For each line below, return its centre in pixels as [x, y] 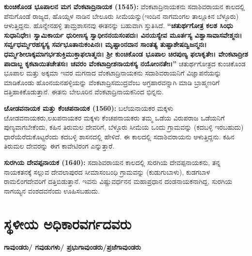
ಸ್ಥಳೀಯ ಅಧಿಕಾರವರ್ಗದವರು [68, 224]
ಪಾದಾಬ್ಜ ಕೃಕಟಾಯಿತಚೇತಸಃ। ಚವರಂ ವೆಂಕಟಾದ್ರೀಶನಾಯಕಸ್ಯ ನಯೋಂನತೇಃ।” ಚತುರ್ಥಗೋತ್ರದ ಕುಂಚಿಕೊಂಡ [125, 63]
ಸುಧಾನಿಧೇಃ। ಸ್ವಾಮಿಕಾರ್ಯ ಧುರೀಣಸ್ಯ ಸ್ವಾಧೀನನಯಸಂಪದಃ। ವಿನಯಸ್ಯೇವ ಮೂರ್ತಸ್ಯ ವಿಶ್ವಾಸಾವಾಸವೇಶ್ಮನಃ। [123, 35]
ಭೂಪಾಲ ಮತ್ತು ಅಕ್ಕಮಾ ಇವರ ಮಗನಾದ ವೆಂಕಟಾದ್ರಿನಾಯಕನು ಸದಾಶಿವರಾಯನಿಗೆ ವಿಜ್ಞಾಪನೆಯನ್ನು [113, 73]
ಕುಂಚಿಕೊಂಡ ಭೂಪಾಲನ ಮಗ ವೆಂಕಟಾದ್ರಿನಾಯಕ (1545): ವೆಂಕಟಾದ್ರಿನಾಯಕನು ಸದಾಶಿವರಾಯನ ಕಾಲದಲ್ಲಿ [125, 6]
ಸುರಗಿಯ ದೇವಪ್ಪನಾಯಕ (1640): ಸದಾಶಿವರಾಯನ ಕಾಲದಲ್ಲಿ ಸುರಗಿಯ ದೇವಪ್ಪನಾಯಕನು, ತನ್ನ [112, 162]
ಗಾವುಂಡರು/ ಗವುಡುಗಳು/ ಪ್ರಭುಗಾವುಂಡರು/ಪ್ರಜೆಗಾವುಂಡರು [72, 247]
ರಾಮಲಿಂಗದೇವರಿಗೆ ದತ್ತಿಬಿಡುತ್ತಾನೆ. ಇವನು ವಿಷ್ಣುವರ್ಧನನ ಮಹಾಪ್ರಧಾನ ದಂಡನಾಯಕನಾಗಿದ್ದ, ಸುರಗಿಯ [118, 181]
